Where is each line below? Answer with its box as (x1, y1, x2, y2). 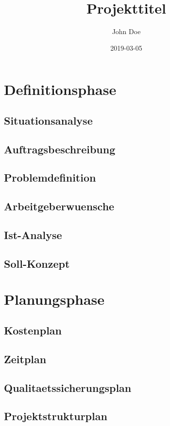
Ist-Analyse (4, 227, 62, 242)
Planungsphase (4, 289, 105, 309)
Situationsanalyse (4, 112, 93, 128)
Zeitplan (4, 351, 47, 366)
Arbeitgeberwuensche (4, 199, 115, 214)
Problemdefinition (4, 170, 96, 185)
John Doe (112, 26, 141, 37)
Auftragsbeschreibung (4, 141, 116, 156)
